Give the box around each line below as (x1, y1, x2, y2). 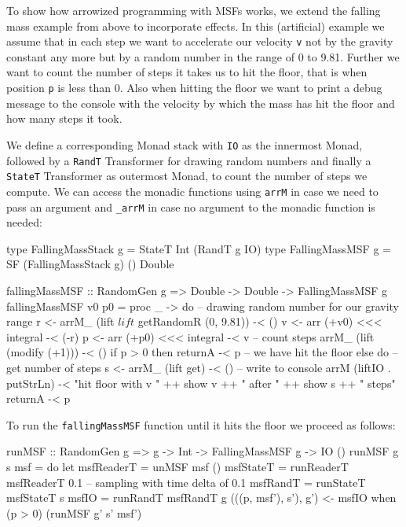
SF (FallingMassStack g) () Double (6, 256, 174, 272)
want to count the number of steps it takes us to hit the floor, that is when (6, 64, 368, 80)
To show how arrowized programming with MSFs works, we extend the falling (6, 2, 381, 18)
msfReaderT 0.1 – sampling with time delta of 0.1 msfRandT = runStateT (6, 474, 366, 490)
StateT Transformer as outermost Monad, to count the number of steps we (6, 168, 368, 184)
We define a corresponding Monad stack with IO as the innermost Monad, (6, 136, 363, 153)
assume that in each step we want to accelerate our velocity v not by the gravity (6, 33, 393, 50)
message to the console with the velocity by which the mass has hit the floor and (6, 94, 395, 111)
